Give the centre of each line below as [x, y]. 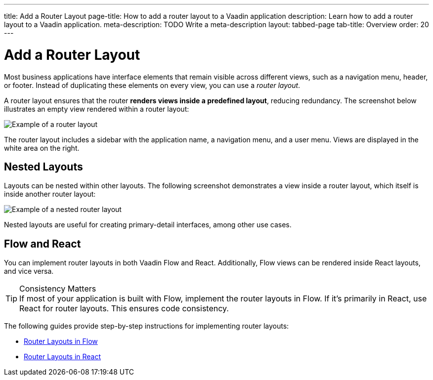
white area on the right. [42, 148]
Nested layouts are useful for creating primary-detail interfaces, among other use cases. [148, 225]
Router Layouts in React [63, 357]
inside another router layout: [50, 194]
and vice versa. [29, 271]
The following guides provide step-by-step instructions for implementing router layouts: [147, 326]
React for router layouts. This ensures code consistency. [124, 309]
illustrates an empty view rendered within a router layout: [97, 109]
